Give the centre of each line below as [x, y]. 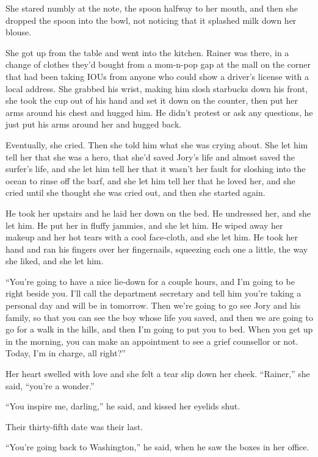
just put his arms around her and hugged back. [94, 124]
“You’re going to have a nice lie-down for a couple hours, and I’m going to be [150, 281]
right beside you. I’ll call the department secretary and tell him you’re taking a [154, 293]
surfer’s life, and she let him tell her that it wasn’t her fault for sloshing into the [156, 169]
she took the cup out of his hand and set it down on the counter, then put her [152, 100]
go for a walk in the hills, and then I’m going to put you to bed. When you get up [159, 329]
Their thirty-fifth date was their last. [74, 426]
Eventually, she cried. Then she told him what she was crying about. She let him [157, 144]
